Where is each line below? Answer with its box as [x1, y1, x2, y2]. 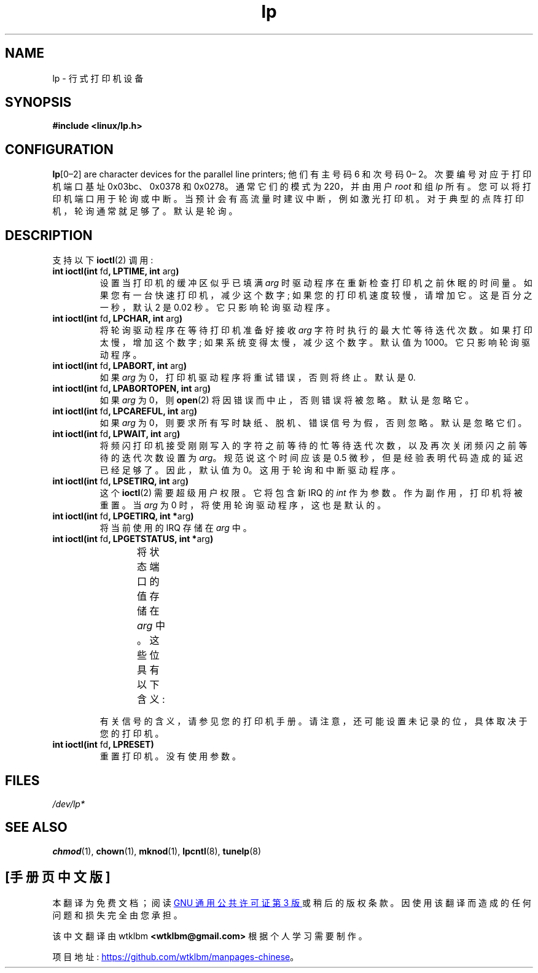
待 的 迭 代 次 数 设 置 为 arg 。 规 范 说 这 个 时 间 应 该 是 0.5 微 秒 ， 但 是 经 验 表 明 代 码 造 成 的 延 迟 [99, 452, 523, 463]
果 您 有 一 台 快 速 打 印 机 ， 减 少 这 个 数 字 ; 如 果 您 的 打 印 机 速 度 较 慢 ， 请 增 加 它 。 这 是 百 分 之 [99, 290, 532, 301]
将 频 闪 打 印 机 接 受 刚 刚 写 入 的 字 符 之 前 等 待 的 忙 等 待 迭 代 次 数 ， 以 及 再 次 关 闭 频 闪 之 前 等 [99, 440, 528, 451]
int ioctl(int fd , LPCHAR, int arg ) [52, 313, 183, 324]
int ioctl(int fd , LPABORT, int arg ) [52, 360, 187, 371]
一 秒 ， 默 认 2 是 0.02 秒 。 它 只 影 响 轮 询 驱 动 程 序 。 [99, 302, 335, 313]
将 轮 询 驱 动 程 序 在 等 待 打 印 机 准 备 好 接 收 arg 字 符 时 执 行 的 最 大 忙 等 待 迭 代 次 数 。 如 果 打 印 [99, 325, 532, 336]
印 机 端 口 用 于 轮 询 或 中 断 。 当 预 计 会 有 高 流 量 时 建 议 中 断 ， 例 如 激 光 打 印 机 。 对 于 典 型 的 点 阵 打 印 [52, 193, 524, 204]
